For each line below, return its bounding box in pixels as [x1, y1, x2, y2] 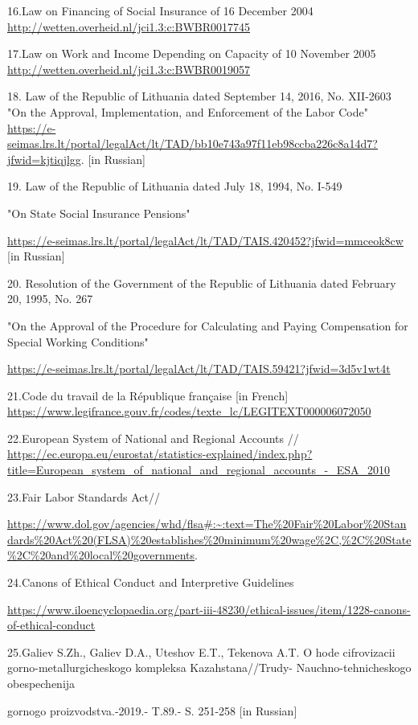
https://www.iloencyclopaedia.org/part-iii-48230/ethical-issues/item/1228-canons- [7, 600, 411, 617]
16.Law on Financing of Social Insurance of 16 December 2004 [7, 2, 313, 18]
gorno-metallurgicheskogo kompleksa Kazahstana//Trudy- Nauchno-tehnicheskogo [7, 659, 412, 676]
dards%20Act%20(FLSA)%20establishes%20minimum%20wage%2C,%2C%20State [7, 530, 412, 547]
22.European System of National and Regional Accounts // [7, 429, 299, 446]
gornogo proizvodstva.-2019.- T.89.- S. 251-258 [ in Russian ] [7, 702, 297, 719]
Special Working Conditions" [7, 333, 149, 350]
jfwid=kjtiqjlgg [7, 150, 81, 167]
